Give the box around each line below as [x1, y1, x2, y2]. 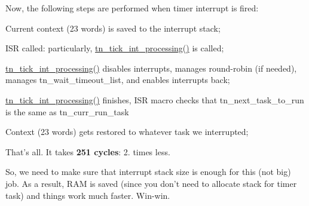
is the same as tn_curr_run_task [5, 105, 129, 118]
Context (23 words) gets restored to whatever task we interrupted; [5, 125, 249, 138]
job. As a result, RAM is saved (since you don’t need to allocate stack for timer [5, 177, 297, 189]
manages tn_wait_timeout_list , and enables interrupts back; [5, 73, 230, 86]
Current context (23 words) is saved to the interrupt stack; [5, 21, 221, 34]
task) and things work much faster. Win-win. [5, 189, 170, 201]
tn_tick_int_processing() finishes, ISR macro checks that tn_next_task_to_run [5, 93, 304, 106]
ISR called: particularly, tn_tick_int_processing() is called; [5, 42, 224, 54]
